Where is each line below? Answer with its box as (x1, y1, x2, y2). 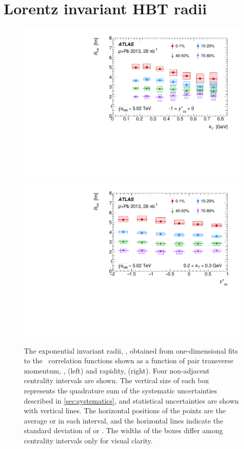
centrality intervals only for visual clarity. (24, 435, 153, 445)
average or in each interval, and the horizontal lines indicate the (24, 415, 224, 426)
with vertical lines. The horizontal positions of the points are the (24, 405, 226, 416)
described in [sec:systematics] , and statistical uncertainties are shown (24, 395, 239, 406)
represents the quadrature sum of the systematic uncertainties (24, 385, 218, 395)
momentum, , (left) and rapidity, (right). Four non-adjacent (24, 365, 210, 376)
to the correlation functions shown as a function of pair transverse (24, 355, 234, 366)
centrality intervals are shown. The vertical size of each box (24, 375, 209, 386)
